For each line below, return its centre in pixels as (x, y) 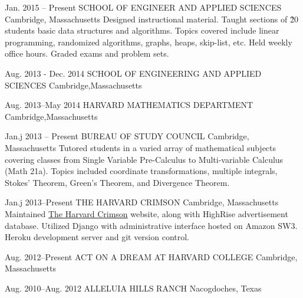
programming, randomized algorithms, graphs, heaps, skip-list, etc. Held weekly (149, 42)
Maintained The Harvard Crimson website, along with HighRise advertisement (146, 213)
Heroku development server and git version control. (97, 237)
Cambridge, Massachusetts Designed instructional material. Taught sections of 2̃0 (151, 19)
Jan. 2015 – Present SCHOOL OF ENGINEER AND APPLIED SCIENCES (143, 7)
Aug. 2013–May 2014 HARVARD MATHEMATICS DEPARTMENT (129, 105)
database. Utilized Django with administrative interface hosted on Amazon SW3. (151, 225)
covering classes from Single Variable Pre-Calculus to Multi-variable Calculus (144, 159)
